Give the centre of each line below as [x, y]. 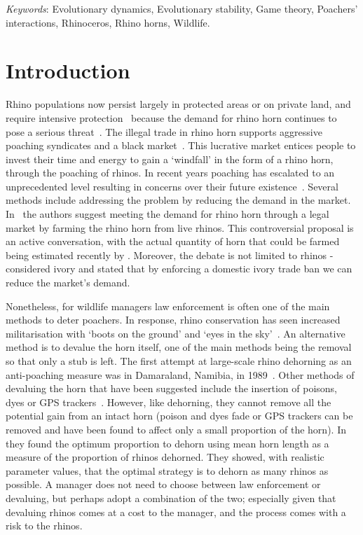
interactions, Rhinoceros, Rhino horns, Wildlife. [108, 22]
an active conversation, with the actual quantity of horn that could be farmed [173, 241]
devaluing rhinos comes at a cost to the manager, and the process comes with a [176, 512]
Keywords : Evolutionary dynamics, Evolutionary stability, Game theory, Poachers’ [182, 8]
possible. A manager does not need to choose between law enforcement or [163, 484]
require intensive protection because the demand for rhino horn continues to [171, 117]
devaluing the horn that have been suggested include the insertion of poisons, [171, 388]
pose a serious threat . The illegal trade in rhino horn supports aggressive [164, 131]
